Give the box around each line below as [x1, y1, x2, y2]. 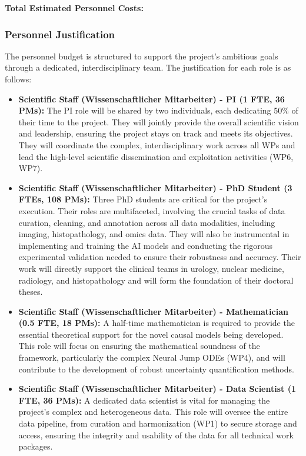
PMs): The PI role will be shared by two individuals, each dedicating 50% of [18, 104, 298, 117]
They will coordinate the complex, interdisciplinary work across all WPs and [18, 138, 295, 151]
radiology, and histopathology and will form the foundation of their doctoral [18, 274, 294, 286]
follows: [5, 73, 32, 85]
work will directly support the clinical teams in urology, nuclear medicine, [18, 262, 284, 274]
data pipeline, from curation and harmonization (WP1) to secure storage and [18, 417, 297, 430]
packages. [18, 440, 53, 452]
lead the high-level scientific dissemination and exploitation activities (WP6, [18, 150, 294, 162]
